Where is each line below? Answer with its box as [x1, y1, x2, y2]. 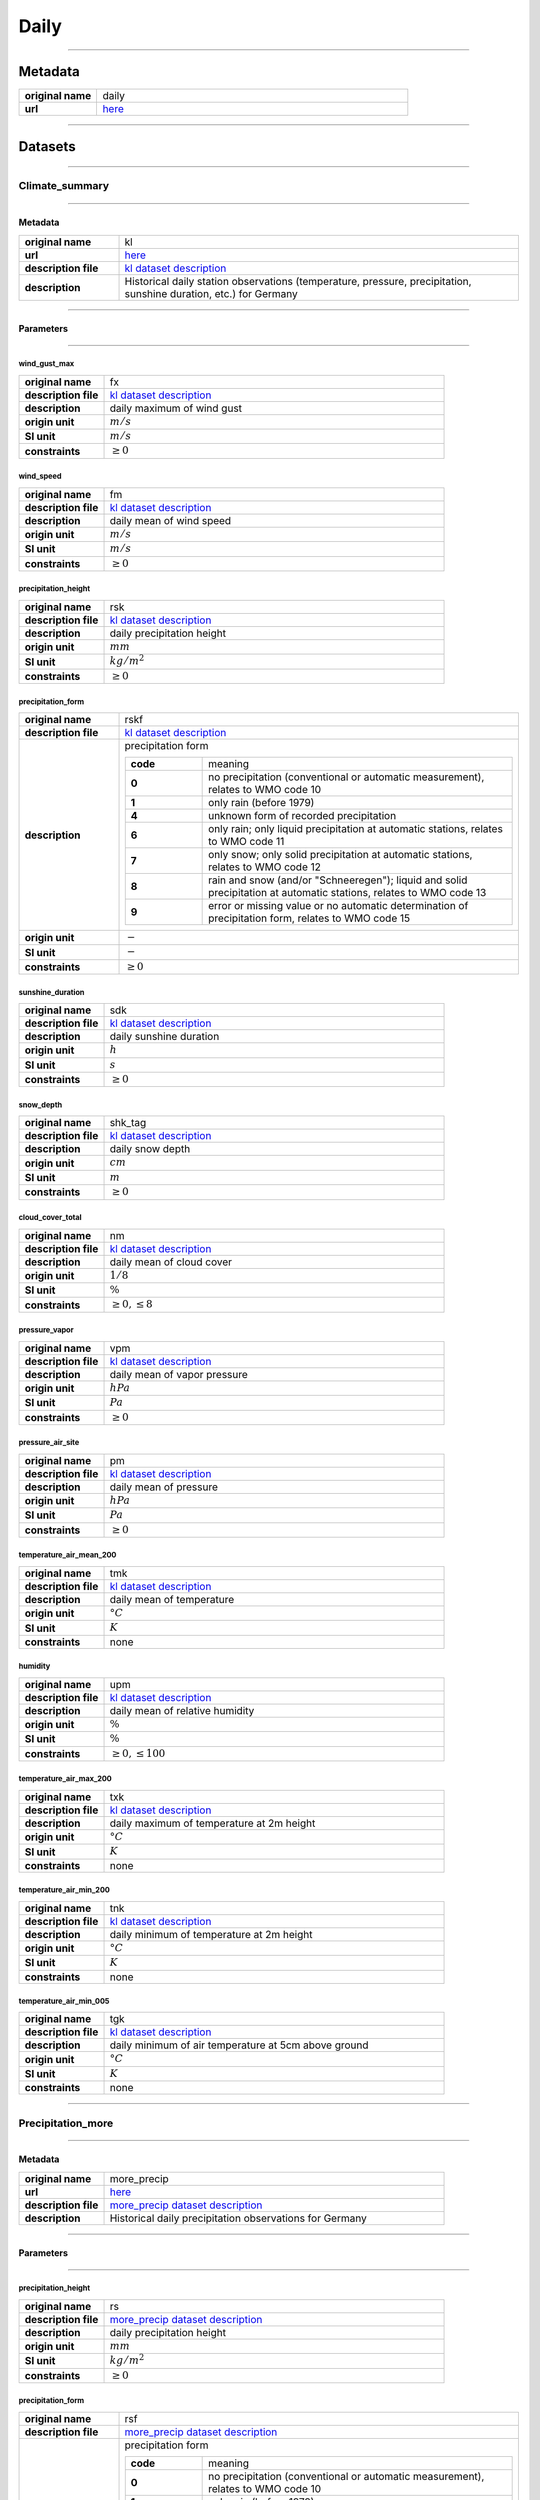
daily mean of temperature [109, 1593, 235, 1607]
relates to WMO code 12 [208, 860, 322, 874]
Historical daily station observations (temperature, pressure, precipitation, [124, 274, 472, 288]
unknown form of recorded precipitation [208, 809, 397, 823]
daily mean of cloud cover [109, 1255, 233, 1269]
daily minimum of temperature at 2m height [109, 1927, 313, 1941]
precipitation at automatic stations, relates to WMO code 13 [208, 886, 487, 900]
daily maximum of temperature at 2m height [109, 1816, 316, 1830]
